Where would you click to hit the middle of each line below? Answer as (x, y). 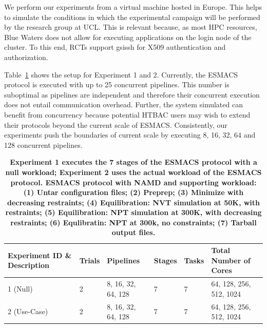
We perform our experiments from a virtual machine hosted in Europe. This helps (133, 7)
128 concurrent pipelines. (43, 144)
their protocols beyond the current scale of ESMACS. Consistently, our (116, 124)
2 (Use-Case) (28, 311)
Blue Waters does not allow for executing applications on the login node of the (128, 37)
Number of (231, 260)
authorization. (26, 57)
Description (29, 265)
